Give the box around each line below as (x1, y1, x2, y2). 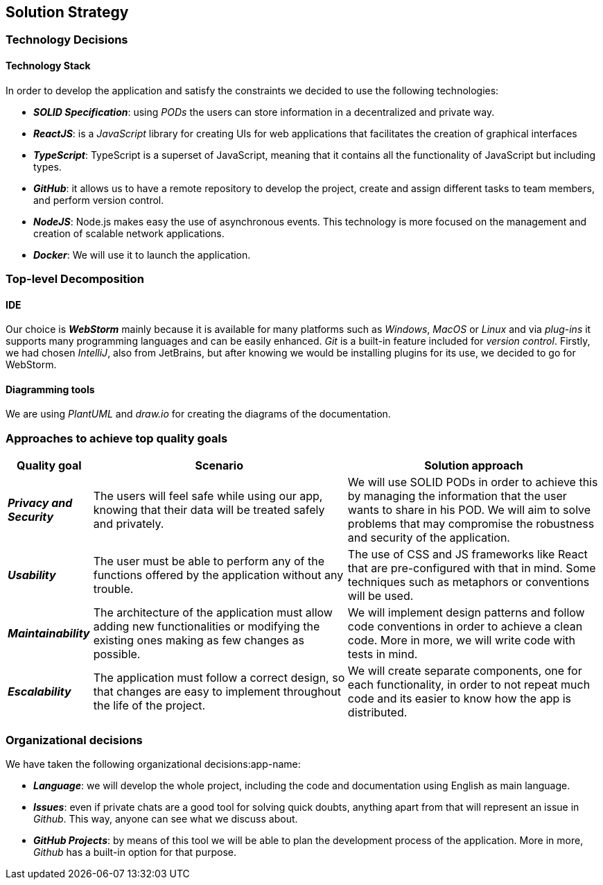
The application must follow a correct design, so (93, 671, 345, 685)
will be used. (347, 589, 414, 603)
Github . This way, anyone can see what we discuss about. (33, 812, 298, 825)
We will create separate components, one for (347, 664, 582, 678)
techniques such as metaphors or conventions (347, 575, 590, 590)
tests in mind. (347, 647, 418, 662)
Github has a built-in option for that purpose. (33, 845, 237, 858)
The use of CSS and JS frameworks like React (347, 547, 588, 562)
